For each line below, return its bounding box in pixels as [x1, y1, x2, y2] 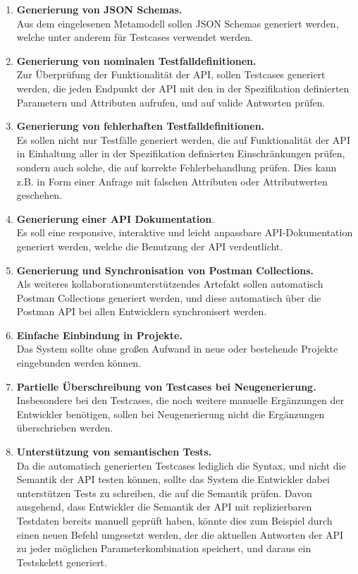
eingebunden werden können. [16, 355, 142, 370]
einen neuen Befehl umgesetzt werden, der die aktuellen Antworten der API [16, 527, 344, 542]
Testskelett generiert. [16, 554, 107, 569]
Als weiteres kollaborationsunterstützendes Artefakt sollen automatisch [16, 276, 323, 291]
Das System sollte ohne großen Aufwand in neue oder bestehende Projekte [16, 341, 338, 356]
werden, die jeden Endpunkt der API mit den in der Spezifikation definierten [16, 80, 350, 95]
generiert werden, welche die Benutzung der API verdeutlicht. [16, 238, 283, 253]
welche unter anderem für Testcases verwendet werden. [16, 30, 253, 44]
